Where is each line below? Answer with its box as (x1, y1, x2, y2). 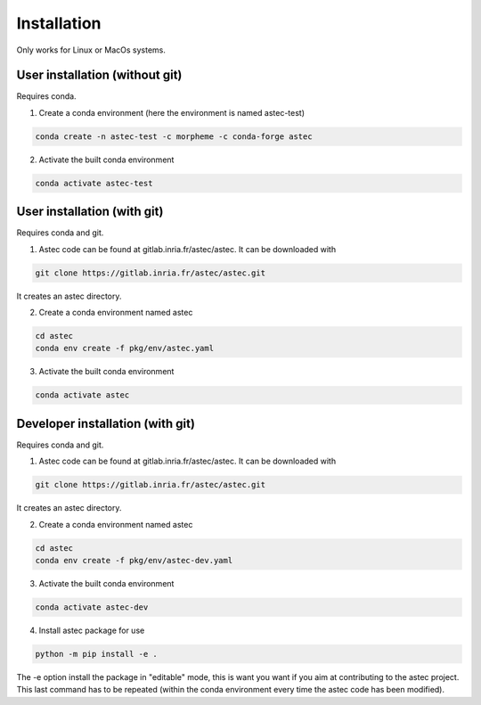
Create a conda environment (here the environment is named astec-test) (38, 107, 306, 118)
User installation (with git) (16, 204, 164, 219)
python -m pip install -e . (35, 649, 158, 659)
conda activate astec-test (35, 178, 153, 188)
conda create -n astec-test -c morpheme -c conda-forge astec (35, 131, 313, 142)
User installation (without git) (16, 68, 183, 83)
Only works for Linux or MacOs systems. (16, 45, 167, 55)
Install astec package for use (38, 625, 145, 635)
